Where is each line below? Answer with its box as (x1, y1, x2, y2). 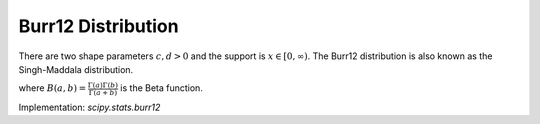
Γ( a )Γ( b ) (87, 80, 119, 90)
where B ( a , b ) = (18, 82, 87, 94)
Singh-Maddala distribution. (18, 63, 134, 75)
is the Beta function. (120, 82, 204, 94)
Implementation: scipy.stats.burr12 (18, 101, 161, 114)
